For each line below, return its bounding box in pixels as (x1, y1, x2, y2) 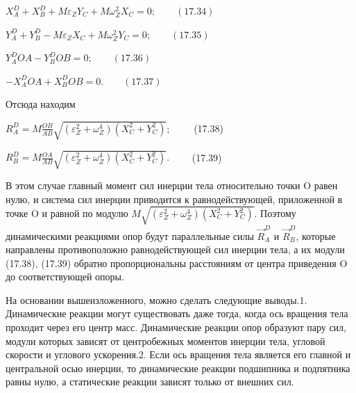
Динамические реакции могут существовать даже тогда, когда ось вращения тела (6, 306, 348, 321)
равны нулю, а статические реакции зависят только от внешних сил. (6, 374, 294, 389)
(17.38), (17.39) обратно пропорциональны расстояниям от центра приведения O (6, 255, 348, 270)
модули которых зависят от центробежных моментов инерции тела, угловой (6, 333, 325, 348)
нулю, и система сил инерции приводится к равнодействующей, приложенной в (6, 191, 343, 206)
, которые (296, 228, 336, 243)
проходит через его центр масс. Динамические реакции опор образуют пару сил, (6, 320, 346, 335)
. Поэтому (254, 206, 296, 220)
